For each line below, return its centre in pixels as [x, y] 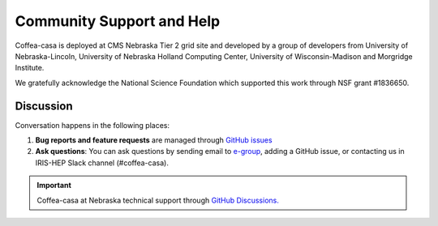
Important [54, 185]
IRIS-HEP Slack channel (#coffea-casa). [102, 163]
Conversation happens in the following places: [92, 125]
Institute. [30, 68]
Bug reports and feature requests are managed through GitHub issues [154, 140]
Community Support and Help [118, 21]
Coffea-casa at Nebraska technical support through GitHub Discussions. [158, 200]
